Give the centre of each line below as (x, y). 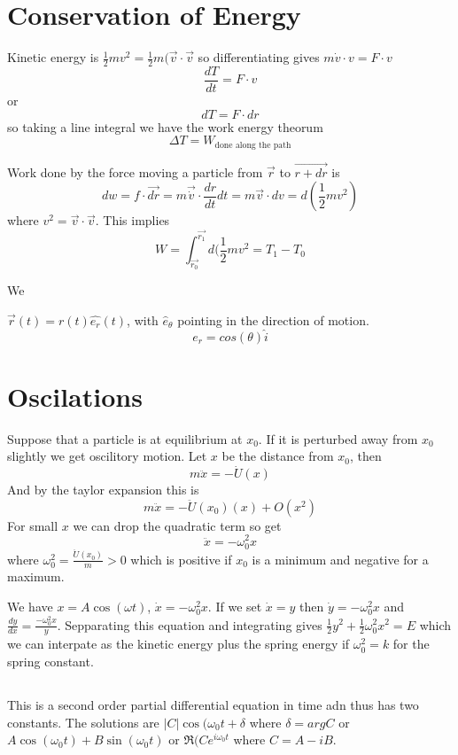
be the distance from (278, 456)
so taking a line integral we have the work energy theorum (165, 126)
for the (411, 644)
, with (143, 319)
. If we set (235, 607)
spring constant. (50, 661)
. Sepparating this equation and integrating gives (190, 624)
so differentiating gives (259, 57)
